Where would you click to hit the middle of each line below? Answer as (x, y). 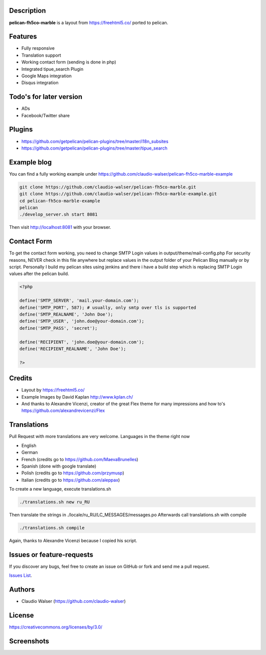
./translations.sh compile (52, 528)
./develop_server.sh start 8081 (59, 215)
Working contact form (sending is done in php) (69, 62)
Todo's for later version (46, 97)
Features (23, 37)
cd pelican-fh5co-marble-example (60, 201)
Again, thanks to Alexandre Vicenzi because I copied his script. (73, 541)
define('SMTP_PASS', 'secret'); (59, 328)
